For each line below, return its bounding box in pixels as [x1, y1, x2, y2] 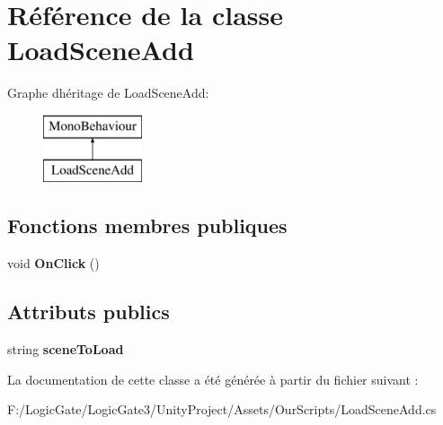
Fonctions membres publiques [7, 212, 288, 239]
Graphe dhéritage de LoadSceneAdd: [7, 83, 209, 102]
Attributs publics [7, 298, 170, 325]
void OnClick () [7, 254, 100, 273]
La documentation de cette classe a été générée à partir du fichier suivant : [7, 369, 419, 388]
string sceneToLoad [7, 340, 124, 359]
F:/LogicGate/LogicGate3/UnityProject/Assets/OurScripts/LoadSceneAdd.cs [7, 400, 437, 419]
